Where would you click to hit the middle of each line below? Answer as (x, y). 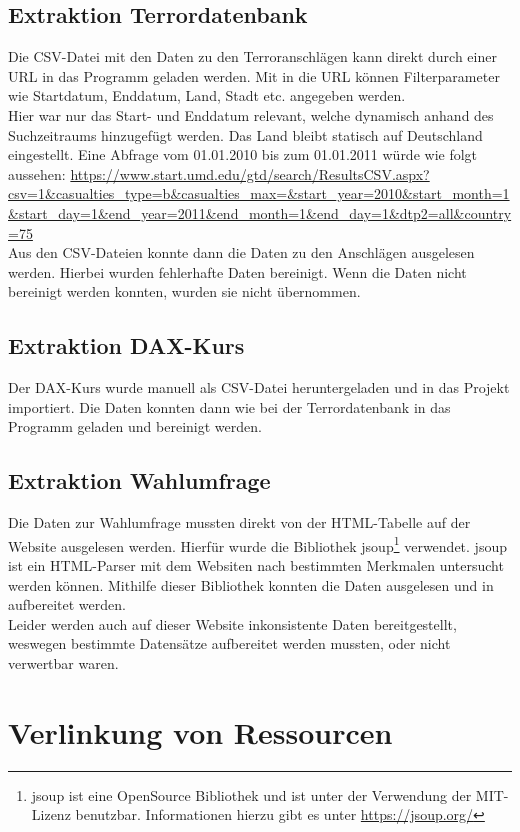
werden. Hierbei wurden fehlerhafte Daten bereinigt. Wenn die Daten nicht (237, 271)
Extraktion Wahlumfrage (139, 480)
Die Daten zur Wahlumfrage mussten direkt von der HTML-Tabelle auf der (239, 522)
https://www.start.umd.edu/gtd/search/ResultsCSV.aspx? (250, 173)
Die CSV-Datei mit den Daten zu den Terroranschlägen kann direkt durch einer (252, 56)
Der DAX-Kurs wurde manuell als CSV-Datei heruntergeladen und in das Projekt (259, 387)
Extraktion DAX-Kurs (126, 345)
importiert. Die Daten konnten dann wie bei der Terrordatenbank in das (229, 406)
